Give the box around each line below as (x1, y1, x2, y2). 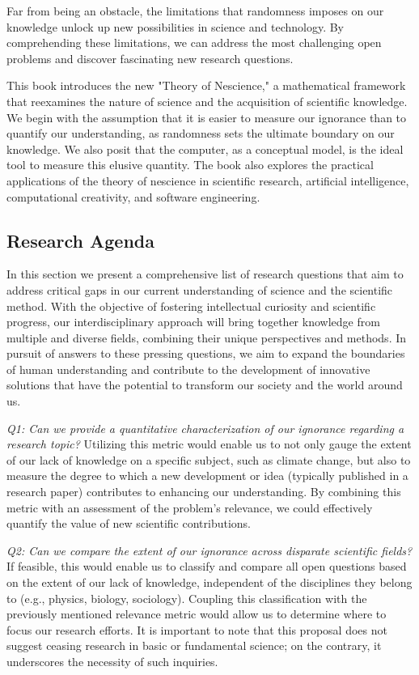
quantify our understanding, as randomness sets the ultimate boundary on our (6, 125, 395, 142)
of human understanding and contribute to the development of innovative (6, 360, 370, 377)
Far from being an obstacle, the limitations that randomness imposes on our (6, 2, 384, 19)
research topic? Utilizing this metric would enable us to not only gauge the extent (6, 435, 412, 452)
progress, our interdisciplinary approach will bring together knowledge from (6, 313, 380, 330)
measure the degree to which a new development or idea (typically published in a (6, 467, 408, 484)
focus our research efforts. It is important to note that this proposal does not (6, 621, 387, 638)
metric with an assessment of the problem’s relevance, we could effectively (6, 499, 373, 516)
